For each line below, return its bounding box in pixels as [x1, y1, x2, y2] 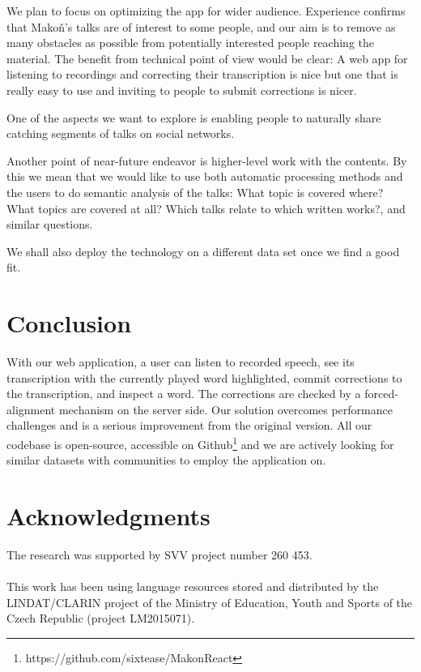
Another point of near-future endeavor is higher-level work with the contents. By [6, 152, 407, 169]
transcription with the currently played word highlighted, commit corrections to [6, 369, 402, 386]
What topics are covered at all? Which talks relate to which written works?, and [6, 199, 406, 216]
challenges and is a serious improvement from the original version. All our [6, 417, 372, 434]
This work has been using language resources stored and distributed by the [6, 578, 379, 595]
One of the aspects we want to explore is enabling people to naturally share [6, 109, 381, 126]
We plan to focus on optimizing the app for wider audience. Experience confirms [6, 2, 406, 19]
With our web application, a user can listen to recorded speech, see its [6, 353, 355, 370]
